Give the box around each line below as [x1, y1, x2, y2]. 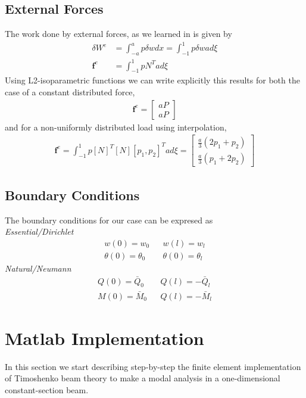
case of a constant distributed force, [5, 86, 135, 98]
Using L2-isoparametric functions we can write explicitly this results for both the [5, 74, 300, 86]
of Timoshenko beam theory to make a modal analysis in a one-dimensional [5, 372, 280, 384]
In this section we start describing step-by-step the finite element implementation [5, 360, 301, 372]
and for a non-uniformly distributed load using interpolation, [5, 120, 227, 133]
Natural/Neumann [5, 262, 71, 274]
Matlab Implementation [5, 325, 204, 350]
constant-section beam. [5, 384, 89, 396]
